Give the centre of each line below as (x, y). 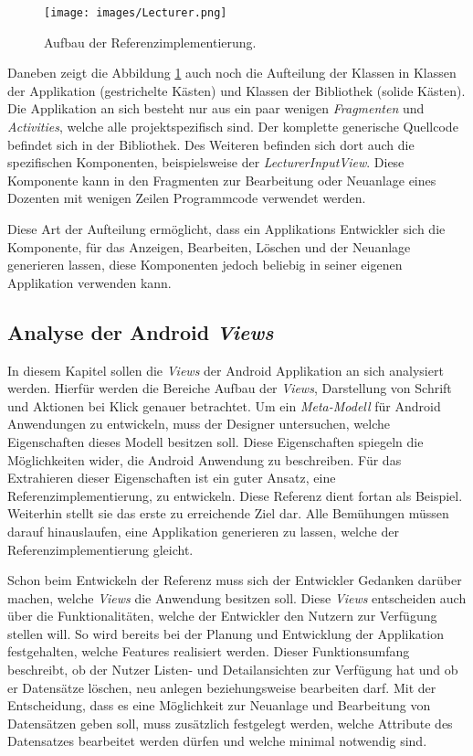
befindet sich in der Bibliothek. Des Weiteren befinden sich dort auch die (211, 144)
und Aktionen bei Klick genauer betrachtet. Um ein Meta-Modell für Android (224, 405)
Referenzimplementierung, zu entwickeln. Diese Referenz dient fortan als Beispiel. (235, 495)
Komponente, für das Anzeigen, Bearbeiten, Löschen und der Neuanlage (209, 246)
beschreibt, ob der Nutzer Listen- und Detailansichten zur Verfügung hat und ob (233, 670)
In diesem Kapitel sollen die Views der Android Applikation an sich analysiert (226, 370)
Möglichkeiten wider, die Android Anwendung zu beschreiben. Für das (205, 459)
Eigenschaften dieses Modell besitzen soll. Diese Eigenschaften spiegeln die (215, 441)
